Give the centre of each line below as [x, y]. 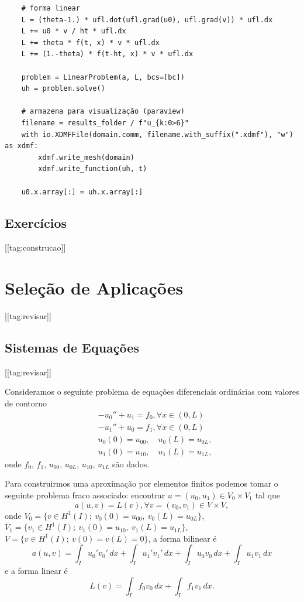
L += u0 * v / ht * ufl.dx [74, 31]
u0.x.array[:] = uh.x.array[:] [82, 192]
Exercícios [36, 223]
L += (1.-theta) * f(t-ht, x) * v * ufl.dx [107, 54]
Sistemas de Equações [72, 347]
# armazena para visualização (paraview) [103, 112]
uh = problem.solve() [63, 89]
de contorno [26, 403]
